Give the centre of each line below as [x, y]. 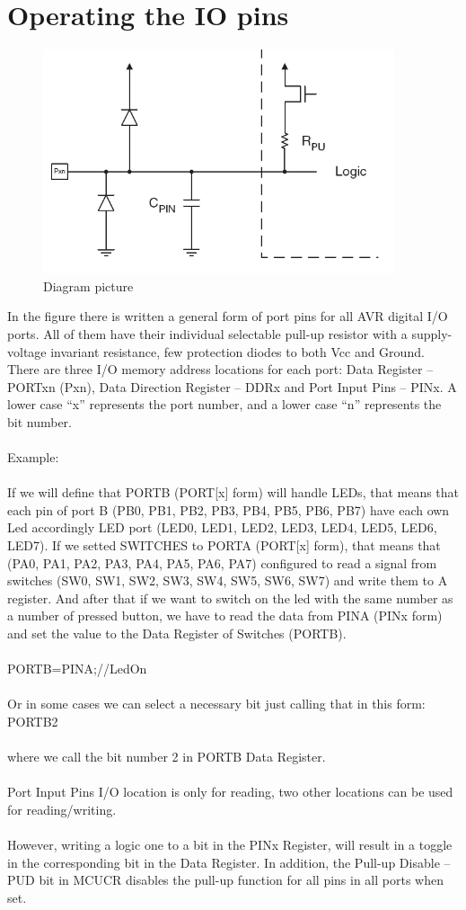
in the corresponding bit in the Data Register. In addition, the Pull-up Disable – [229, 862]
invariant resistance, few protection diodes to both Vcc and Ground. [237, 351]
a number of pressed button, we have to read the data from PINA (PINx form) [225, 616]
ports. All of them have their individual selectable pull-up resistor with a [207, 333]
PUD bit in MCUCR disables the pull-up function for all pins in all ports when [225, 880]
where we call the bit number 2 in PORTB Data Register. [167, 757]
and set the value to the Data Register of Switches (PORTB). [177, 633]
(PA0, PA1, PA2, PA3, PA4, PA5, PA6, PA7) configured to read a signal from [222, 562]
